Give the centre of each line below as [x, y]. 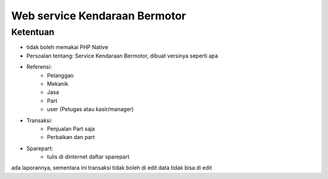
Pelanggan [60, 75]
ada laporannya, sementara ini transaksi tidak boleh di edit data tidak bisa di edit [111, 168]
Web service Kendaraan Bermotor [99, 16]
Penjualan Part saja [71, 129]
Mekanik [58, 83]
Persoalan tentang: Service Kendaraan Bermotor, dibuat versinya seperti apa [122, 56]
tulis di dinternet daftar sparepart [88, 157]
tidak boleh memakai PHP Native [67, 47]
